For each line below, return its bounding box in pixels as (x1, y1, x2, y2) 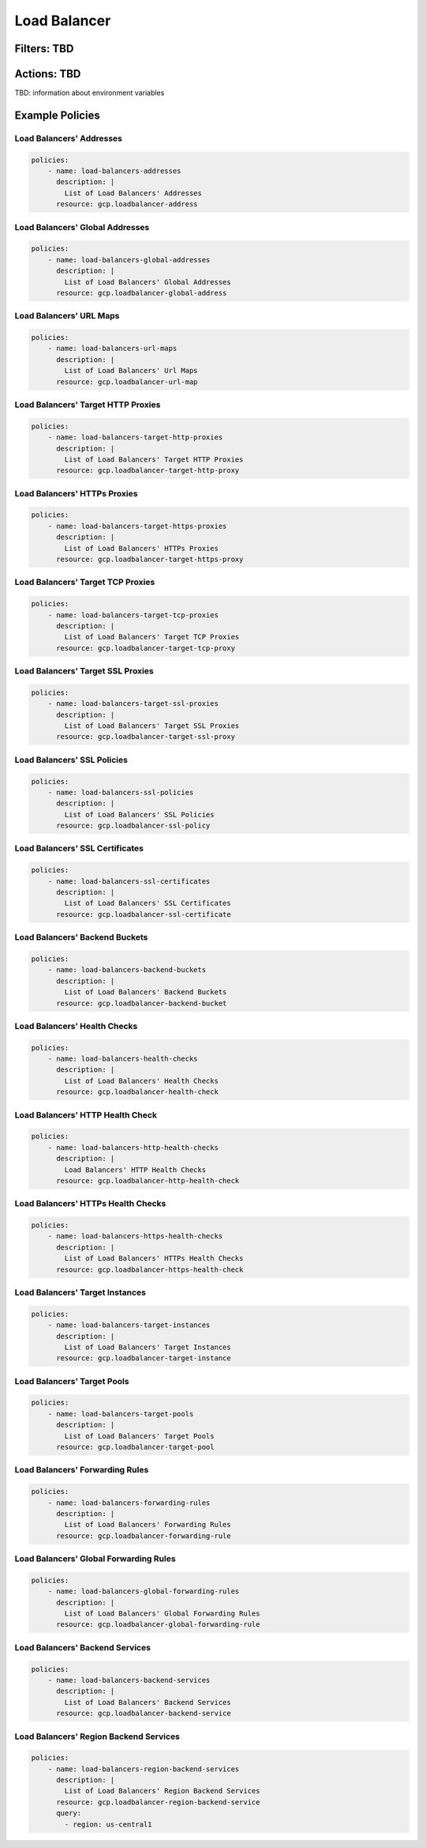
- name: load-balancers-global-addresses (47, 255, 211, 264)
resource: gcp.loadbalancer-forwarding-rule (56, 1531, 232, 1541)
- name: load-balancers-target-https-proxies (47, 522, 227, 530)
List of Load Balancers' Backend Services (64, 1698, 232, 1707)
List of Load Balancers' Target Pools (64, 1431, 215, 1440)
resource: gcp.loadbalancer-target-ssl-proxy (56, 732, 236, 741)
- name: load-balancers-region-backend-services (47, 1764, 240, 1774)
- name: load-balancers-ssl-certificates (47, 877, 211, 885)
